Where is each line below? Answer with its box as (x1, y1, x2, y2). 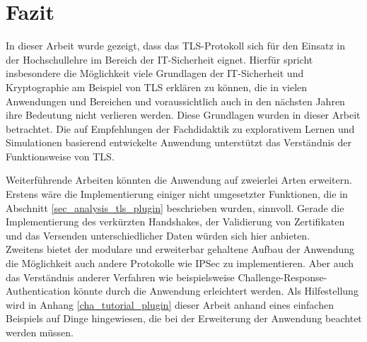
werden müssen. (6, 325, 74, 339)
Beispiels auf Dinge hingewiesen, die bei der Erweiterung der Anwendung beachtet (6, 311, 362, 326)
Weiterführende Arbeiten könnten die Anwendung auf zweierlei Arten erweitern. (6, 172, 352, 187)
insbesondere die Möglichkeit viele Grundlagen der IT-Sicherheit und (6, 66, 304, 81)
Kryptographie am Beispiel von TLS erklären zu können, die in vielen (6, 79, 308, 94)
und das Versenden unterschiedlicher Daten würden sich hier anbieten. (6, 228, 310, 242)
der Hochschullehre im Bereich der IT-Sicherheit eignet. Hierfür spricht (6, 52, 313, 66)
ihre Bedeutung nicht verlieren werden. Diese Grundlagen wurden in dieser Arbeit (6, 107, 361, 122)
